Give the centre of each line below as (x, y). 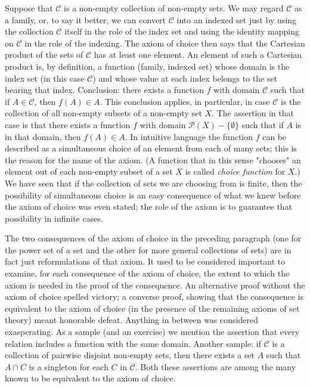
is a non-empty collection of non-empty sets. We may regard (174, 8)
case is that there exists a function (68, 124)
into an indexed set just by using (237, 19)
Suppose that (29, 8)
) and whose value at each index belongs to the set (185, 78)
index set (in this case (45, 78)
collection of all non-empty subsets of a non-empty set (103, 113)
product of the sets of (44, 55)
